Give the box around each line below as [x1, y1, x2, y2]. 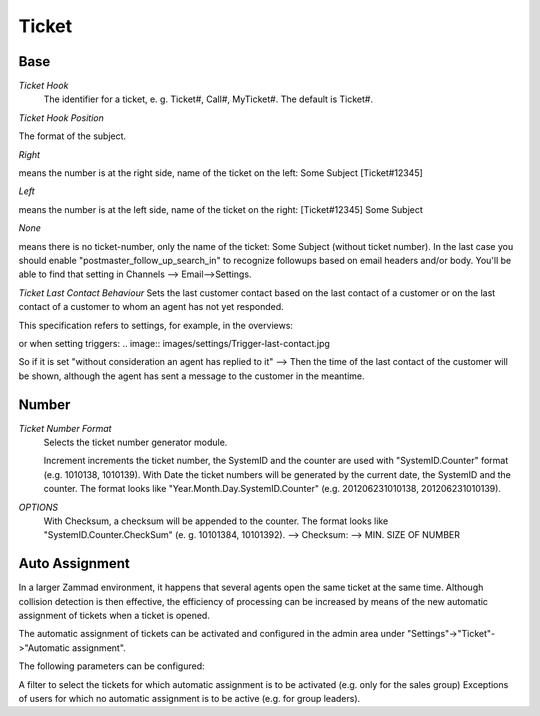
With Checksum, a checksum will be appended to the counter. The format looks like [43, 515, 389, 527]
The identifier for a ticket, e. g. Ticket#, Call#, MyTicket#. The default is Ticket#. [43, 93, 374, 105]
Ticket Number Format [18, 422, 112, 434]
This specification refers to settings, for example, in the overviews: [18, 319, 294, 331]
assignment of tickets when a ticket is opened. [18, 610, 210, 622]
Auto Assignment [18, 555, 130, 572]
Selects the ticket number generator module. [43, 436, 228, 448]
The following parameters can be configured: [18, 660, 205, 672]
